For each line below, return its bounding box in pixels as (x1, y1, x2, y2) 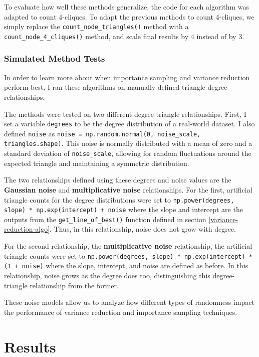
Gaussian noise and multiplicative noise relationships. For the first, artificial (4, 184, 252, 195)
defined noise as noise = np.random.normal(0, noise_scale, (4, 128, 201, 138)
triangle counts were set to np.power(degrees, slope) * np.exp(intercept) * (4, 250, 252, 261)
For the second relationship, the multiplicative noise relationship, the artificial (4, 241, 252, 251)
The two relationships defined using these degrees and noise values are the (4, 174, 231, 185)
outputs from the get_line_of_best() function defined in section (4, 214, 206, 224)
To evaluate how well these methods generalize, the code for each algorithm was (4, 2, 249, 12)
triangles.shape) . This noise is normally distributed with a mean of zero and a (4, 138, 252, 148)
